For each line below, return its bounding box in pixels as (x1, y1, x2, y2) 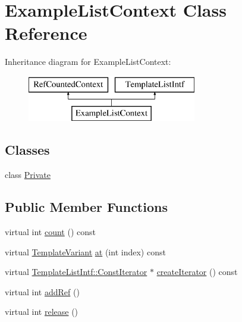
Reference (5, 21, 87, 45)
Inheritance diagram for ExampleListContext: (5, 55, 171, 68)
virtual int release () (5, 305, 78, 318)
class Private (5, 168, 51, 181)
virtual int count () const (5, 226, 96, 238)
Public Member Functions (5, 198, 168, 216)
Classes (5, 140, 50, 159)
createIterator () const (156, 265, 238, 278)
